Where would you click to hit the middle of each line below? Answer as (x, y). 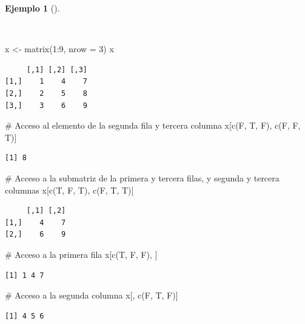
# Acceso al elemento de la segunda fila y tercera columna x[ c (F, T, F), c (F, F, (153, 125)
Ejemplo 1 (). (32, 8)
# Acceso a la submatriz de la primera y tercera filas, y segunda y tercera (142, 177)
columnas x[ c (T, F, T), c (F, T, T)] (69, 190)
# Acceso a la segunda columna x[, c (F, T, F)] (92, 295)
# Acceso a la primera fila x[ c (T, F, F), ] (81, 254)
